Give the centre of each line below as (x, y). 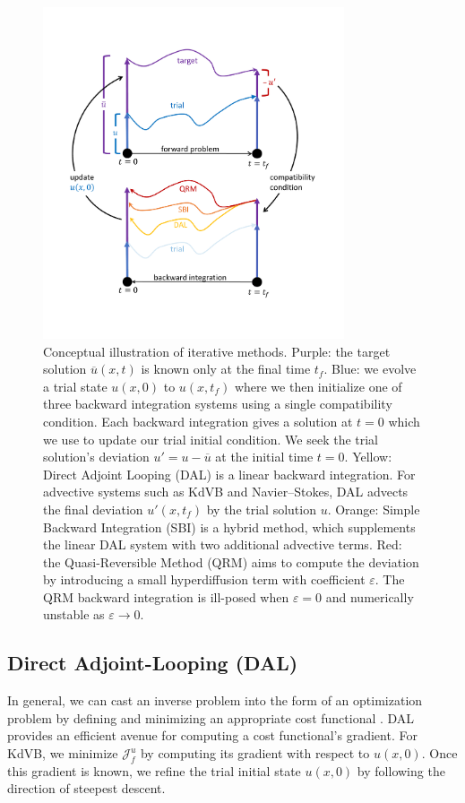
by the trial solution (261, 509)
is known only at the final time (226, 369)
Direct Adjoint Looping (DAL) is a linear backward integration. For (229, 474)
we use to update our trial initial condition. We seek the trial (211, 439)
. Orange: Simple (374, 509)
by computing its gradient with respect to (255, 753)
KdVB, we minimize (63, 753)
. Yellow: (368, 457)
